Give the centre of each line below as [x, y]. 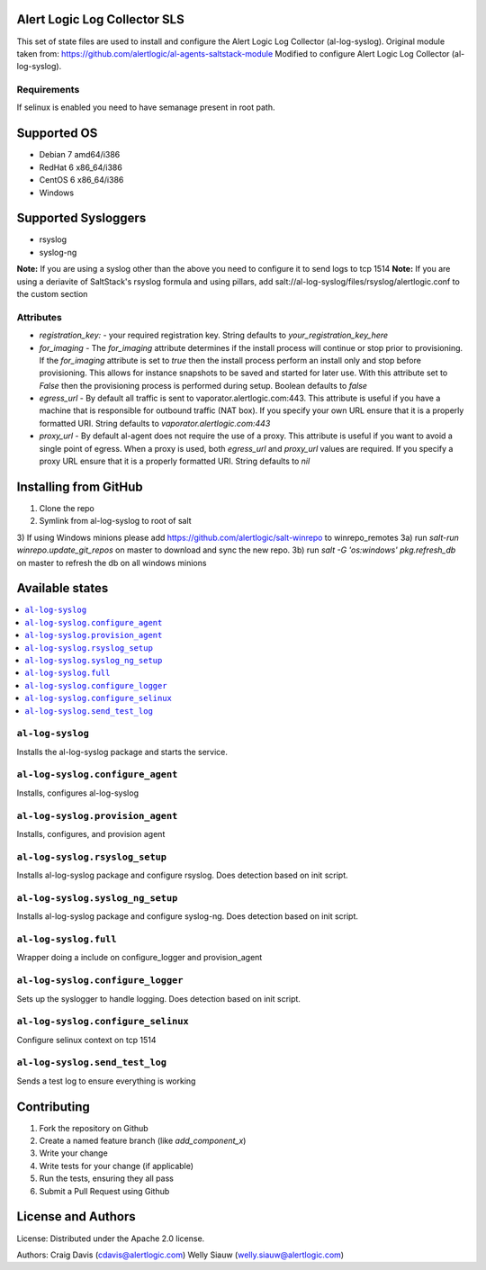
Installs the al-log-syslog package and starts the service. [122, 752]
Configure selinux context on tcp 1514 [86, 1040]
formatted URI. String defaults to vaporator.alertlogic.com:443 [155, 423]
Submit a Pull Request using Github [104, 1191]
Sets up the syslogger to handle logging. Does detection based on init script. [159, 998]
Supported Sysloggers [81, 218]
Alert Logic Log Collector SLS [100, 19]
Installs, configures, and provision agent [91, 833]
